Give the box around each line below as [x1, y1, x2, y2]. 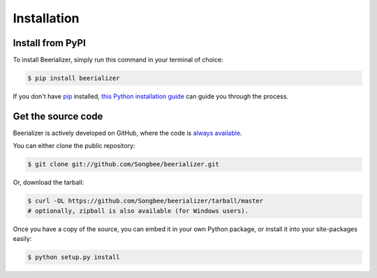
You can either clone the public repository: [13, 142, 135, 150]
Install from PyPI [13, 37, 87, 49]
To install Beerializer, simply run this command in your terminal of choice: [13, 56, 223, 64]
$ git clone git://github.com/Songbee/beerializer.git [27, 161, 219, 168]
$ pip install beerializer [27, 74, 120, 82]
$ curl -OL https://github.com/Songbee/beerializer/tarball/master [27, 197, 264, 205]
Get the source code [13, 110, 103, 122]
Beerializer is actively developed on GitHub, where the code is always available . [13, 129, 242, 137]
